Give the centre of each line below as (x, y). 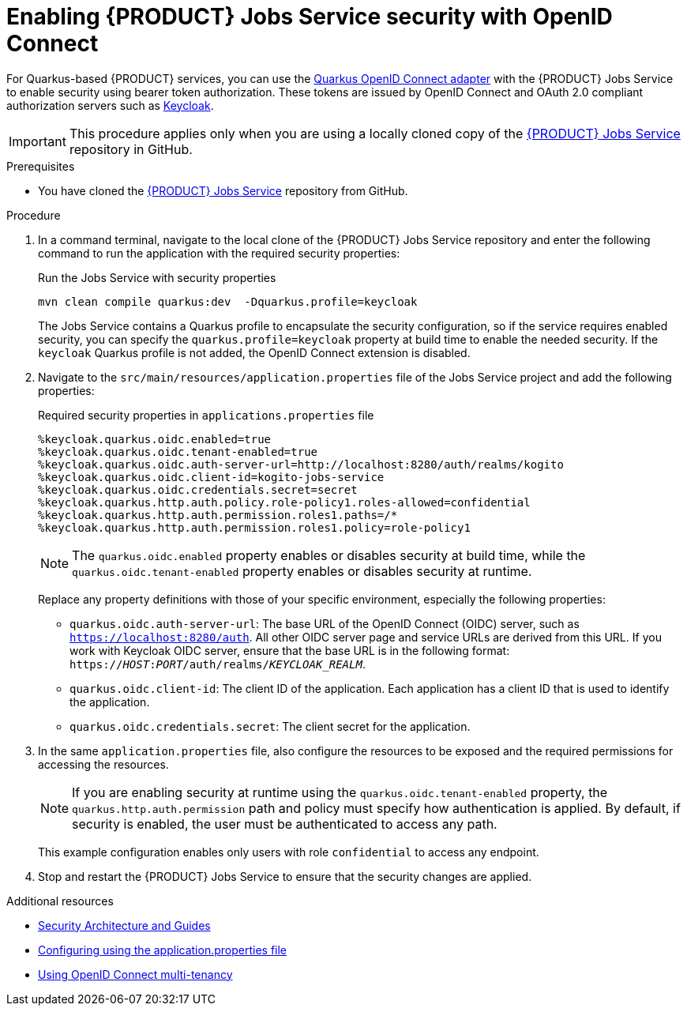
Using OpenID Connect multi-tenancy (135, 974)
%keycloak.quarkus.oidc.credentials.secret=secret (198, 489)
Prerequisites (41, 166)
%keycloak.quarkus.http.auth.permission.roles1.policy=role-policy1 (254, 527)
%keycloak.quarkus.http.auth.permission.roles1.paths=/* (218, 515)
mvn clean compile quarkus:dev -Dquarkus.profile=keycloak (228, 301)
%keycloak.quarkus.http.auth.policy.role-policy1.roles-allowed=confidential (284, 502)
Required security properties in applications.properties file (206, 415)
